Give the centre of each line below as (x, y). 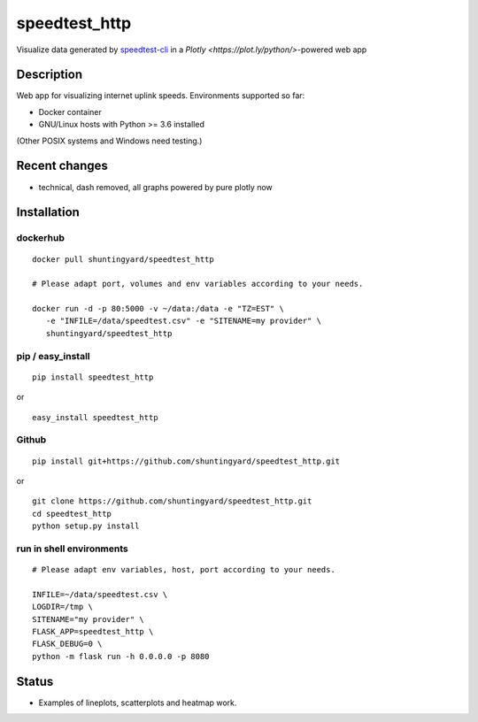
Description (50, 75)
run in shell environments (72, 549)
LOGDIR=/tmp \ (62, 607)
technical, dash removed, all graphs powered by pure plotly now (156, 187)
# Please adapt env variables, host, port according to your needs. (184, 570)
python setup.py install (86, 526)
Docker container (70, 111)
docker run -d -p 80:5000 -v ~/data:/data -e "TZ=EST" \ (158, 309)
